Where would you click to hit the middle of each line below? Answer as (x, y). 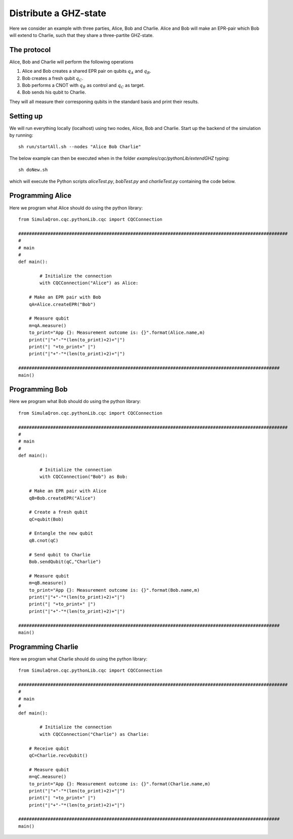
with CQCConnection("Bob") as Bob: (84, 477)
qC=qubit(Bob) (46, 519)
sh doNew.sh (33, 170)
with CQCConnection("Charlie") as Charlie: (94, 734)
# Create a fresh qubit (58, 512)
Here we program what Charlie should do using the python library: (78, 659)
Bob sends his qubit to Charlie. (54, 92)
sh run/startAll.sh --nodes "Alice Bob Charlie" (80, 147)
